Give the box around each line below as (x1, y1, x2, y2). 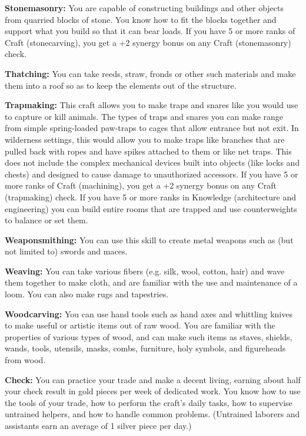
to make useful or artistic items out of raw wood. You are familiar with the (5, 319, 275, 331)
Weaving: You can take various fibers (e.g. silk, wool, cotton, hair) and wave (5, 264, 285, 277)
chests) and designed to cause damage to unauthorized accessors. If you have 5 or (5, 167, 298, 180)
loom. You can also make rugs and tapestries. (5, 288, 169, 300)
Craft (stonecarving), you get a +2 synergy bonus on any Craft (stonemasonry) (5, 36, 291, 48)
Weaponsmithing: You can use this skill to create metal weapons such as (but (5, 233, 294, 246)
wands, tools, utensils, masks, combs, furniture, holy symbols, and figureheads (5, 342, 286, 354)
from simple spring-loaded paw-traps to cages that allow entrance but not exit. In (5, 122, 299, 134)
